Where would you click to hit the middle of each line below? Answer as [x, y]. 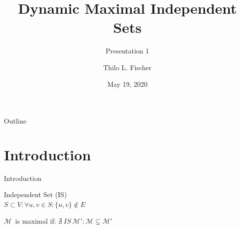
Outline [15, 121]
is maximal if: [36, 220]
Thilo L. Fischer [127, 67]
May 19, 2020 [127, 84]
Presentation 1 [127, 51]
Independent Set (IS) [36, 194]
